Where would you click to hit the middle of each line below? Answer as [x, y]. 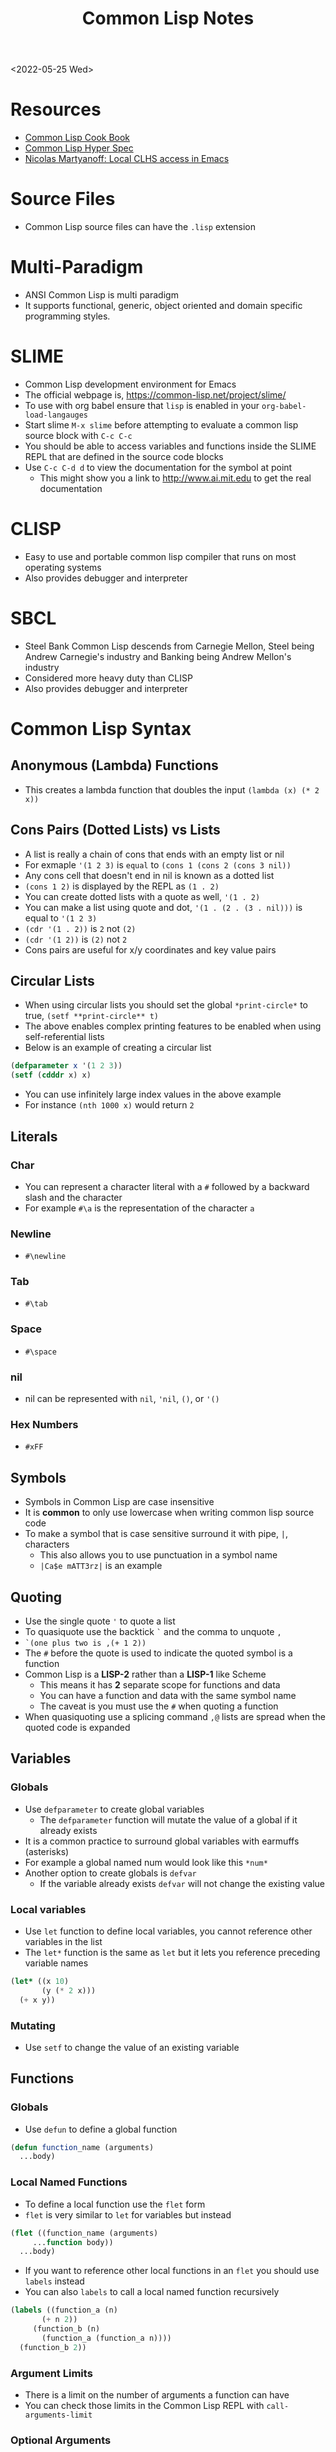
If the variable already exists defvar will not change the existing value [182, 1883]
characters [47, 1544]
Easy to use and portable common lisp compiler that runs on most [160, 556]
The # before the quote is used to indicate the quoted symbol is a [158, 1653]
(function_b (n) [66, 2329]
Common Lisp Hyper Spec [79, 148]
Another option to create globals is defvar [110, 1873]
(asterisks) [47, 1851]
